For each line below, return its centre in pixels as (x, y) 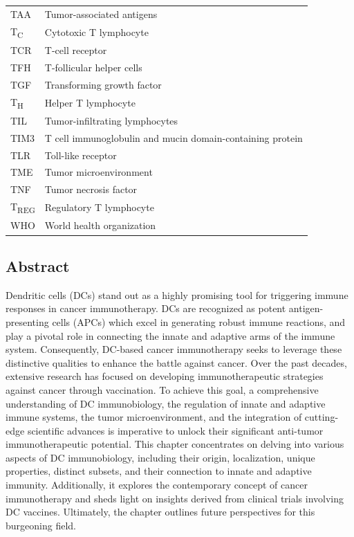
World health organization (100, 225)
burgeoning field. (41, 525)
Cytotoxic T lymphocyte (96, 31)
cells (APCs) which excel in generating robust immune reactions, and (199, 321)
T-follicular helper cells (93, 67)
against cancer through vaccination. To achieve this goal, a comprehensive (162, 389)
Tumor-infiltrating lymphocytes (111, 120)
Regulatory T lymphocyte (99, 207)
